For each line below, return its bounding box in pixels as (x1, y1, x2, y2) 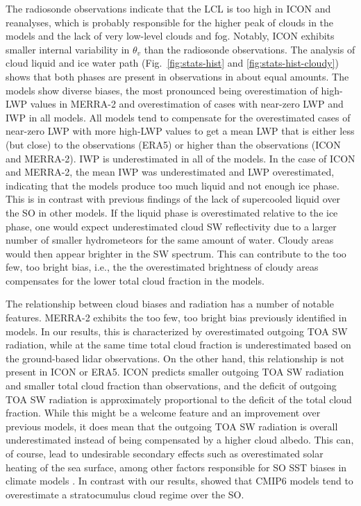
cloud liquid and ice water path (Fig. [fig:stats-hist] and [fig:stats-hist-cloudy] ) (6, 56, 339, 70)
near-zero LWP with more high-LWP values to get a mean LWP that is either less (6, 124, 355, 138)
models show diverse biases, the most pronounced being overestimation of (6, 83, 318, 97)
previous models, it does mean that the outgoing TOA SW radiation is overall (6, 419, 338, 433)
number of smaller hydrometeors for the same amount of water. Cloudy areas (6, 233, 334, 247)
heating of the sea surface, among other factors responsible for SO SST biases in (6, 459, 347, 474)
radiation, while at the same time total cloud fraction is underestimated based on (6, 337, 351, 352)
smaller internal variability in (6, 42, 130, 56)
